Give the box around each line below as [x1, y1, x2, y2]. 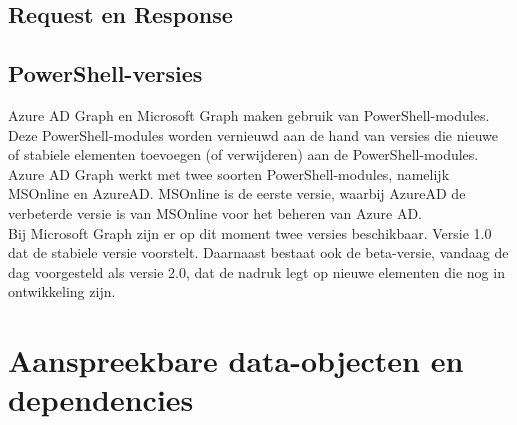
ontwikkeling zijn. [8, 281, 116, 302]
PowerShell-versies [8, 58, 203, 89]
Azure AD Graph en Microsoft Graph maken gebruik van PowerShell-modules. [8, 104, 490, 125]
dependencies [8, 379, 194, 420]
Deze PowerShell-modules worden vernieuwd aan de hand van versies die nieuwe [8, 124, 498, 145]
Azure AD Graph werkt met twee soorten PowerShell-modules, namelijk [8, 163, 450, 184]
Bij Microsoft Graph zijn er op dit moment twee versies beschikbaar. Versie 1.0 [8, 222, 492, 243]
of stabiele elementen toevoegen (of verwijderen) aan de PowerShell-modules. [8, 144, 479, 165]
